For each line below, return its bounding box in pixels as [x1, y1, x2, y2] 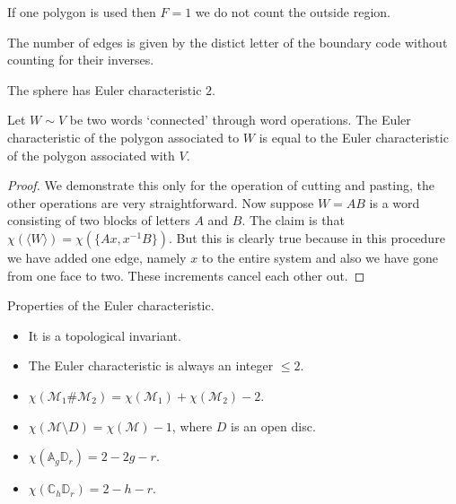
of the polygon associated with [7, 145, 175, 164]
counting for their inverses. [7, 50, 154, 69]
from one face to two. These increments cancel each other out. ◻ [7, 265, 365, 284]
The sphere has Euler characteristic [7, 80, 202, 99]
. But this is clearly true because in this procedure [168, 228, 445, 247]
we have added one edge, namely [7, 248, 187, 266]
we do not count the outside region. [195, 3, 390, 21]
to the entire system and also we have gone [201, 248, 438, 266]
